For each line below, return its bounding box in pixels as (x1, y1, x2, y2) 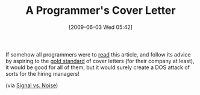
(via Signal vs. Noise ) (5, 82, 58, 89)
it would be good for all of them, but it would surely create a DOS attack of (5, 64, 190, 71)
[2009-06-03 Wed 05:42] (68, 23, 133, 31)
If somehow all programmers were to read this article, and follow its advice (5, 51, 191, 58)
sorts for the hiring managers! (5, 70, 80, 77)
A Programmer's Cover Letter (25, 4, 176, 17)
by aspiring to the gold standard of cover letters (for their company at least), (5, 57, 195, 64)
